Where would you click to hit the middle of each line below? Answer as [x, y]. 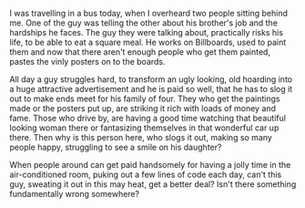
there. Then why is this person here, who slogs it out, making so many [141, 137]
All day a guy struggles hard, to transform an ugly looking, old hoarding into [151, 79]
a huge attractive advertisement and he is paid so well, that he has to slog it [151, 89]
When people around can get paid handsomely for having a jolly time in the [150, 165]
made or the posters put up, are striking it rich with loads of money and [142, 108]
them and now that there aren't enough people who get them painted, [140, 52]
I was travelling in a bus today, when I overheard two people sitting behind [149, 13]
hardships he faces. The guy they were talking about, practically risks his [147, 32]
